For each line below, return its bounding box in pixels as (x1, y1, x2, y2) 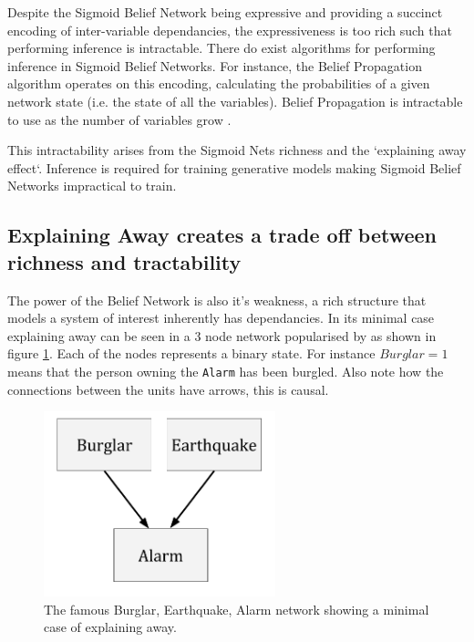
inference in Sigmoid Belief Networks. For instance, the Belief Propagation (7, 56, 422, 75)
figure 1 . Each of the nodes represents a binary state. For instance (7, 344, 376, 363)
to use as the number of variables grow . (7, 109, 232, 129)
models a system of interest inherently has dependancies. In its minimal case (7, 308, 435, 327)
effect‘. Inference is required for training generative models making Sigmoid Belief (7, 158, 461, 177)
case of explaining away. (44, 617, 177, 637)
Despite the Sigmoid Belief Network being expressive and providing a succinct (7, 3, 443, 21)
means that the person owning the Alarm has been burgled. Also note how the (7, 361, 444, 380)
